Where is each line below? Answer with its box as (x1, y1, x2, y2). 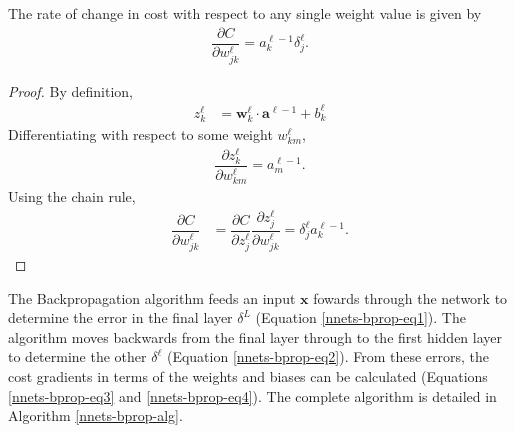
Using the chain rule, (8, 186, 136, 207)
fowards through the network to (313, 287, 508, 308)
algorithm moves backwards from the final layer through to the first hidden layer (8, 326, 503, 347)
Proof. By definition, (8, 80, 133, 101)
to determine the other (8, 346, 147, 367)
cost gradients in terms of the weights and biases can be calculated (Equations (8, 365, 488, 386)
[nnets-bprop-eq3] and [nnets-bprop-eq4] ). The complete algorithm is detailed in (8, 385, 497, 406)
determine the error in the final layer (8, 307, 233, 328)
